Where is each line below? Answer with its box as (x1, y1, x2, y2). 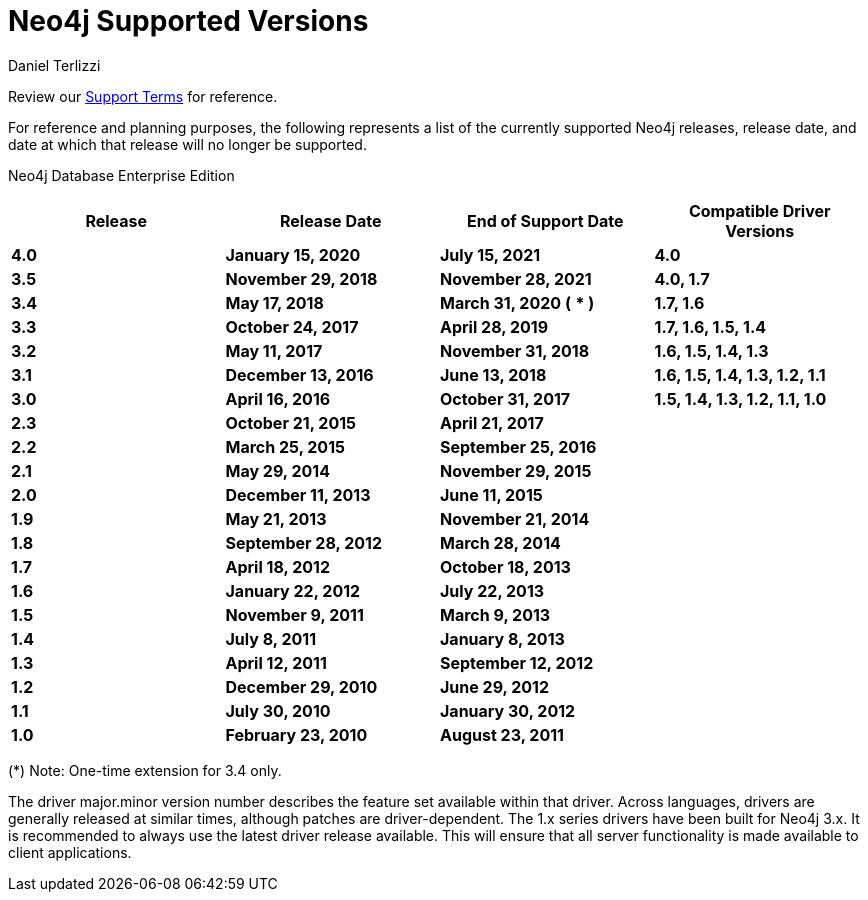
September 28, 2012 (225, 532, 382, 553)
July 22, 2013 (440, 580, 545, 601)
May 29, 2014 (225, 460, 331, 481)
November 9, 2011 (225, 604, 364, 625)
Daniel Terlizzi (8, 56, 101, 74)
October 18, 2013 (440, 556, 571, 577)
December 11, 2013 (225, 484, 371, 505)
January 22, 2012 (225, 580, 361, 601)
